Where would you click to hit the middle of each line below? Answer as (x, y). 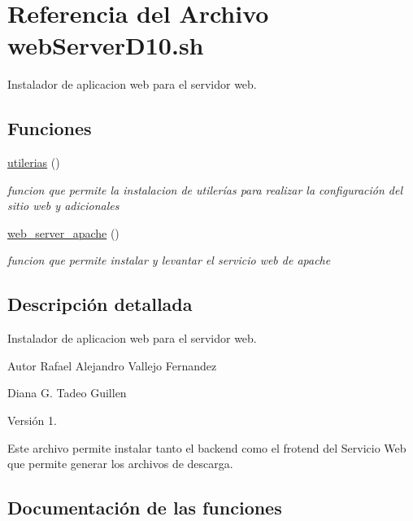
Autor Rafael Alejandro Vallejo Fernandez (112, 365)
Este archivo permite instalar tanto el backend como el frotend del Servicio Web (207, 447)
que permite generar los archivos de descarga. (120, 464)
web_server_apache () (63, 232)
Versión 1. (32, 420)
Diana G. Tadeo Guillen (67, 393)
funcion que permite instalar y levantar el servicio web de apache (169, 260)
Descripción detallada (100, 304)
